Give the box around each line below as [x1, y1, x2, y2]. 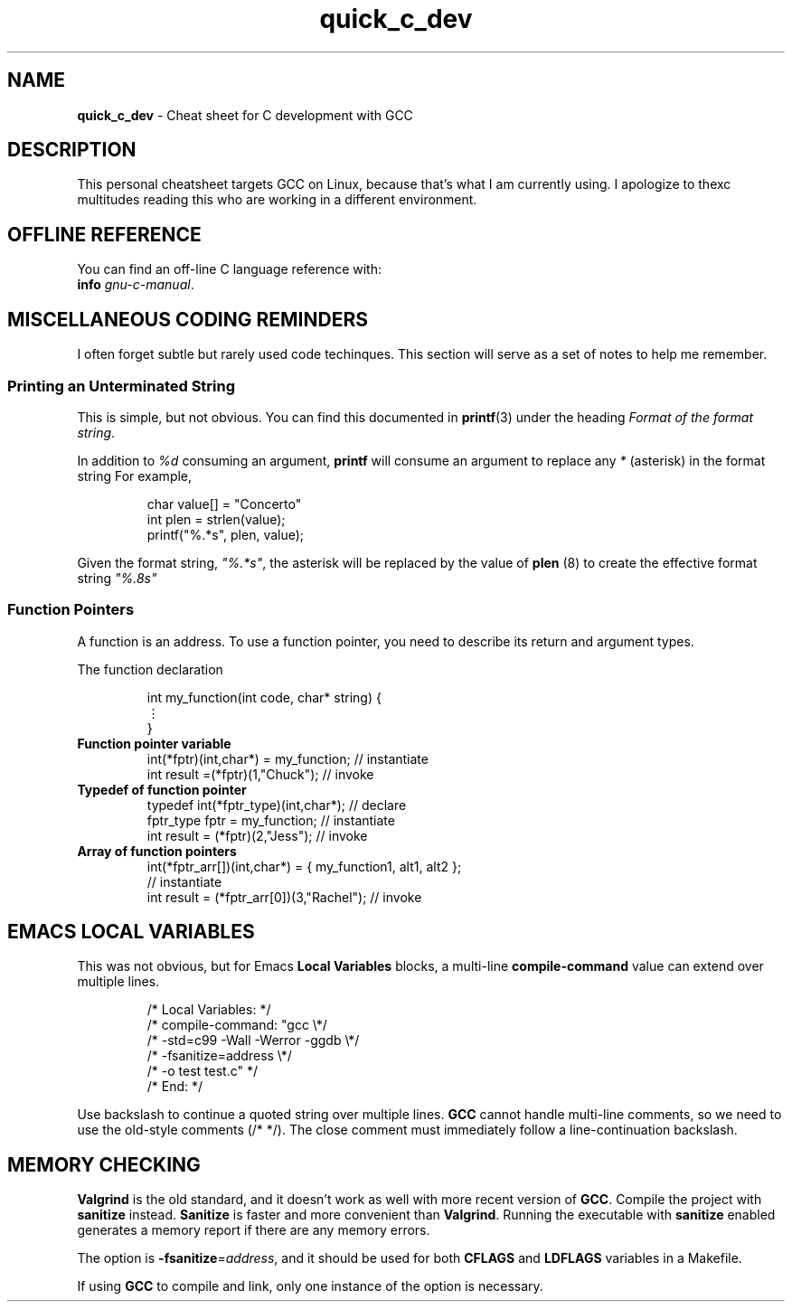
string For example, [77, 467, 193, 484]
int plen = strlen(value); [146, 511, 286, 527]
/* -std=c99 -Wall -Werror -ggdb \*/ [146, 1032, 360, 1049]
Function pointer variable [77, 735, 231, 751]
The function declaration [77, 661, 223, 677]
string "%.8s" [77, 570, 157, 586]
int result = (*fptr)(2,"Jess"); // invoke [146, 827, 368, 843]
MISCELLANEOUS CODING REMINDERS [7, 307, 368, 331]
